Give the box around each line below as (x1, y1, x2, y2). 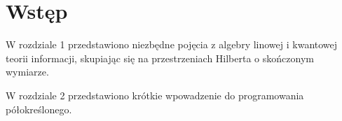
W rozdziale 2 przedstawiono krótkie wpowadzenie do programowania (6, 87, 304, 102)
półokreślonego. (6, 101, 72, 116)
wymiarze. (6, 64, 49, 79)
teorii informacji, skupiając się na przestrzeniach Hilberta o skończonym (6, 50, 314, 65)
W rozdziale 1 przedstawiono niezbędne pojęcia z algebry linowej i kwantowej (6, 37, 338, 52)
